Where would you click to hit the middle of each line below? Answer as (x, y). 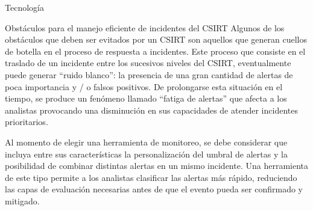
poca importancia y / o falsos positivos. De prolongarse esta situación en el (144, 86)
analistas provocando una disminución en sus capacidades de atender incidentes (151, 110)
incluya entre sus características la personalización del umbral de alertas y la (146, 154)
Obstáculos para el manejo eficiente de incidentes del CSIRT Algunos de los (145, 27)
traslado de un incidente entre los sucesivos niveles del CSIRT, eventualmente (148, 63)
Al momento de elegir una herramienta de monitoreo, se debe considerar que (146, 142)
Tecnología (24, 7)
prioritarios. (27, 122)
